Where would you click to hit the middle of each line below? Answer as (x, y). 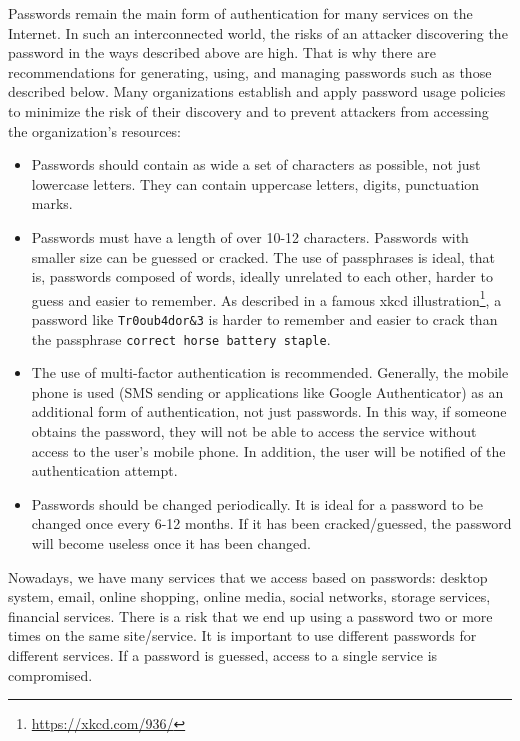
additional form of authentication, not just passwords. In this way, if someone (269, 411)
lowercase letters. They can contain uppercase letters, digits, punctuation (255, 183)
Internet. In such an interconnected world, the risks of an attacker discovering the (258, 32)
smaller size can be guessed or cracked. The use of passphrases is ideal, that (263, 256)
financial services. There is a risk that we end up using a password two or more (250, 615)
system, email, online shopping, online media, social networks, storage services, (249, 596)
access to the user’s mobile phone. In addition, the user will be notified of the (268, 450)
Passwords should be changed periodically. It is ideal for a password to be (257, 503)
